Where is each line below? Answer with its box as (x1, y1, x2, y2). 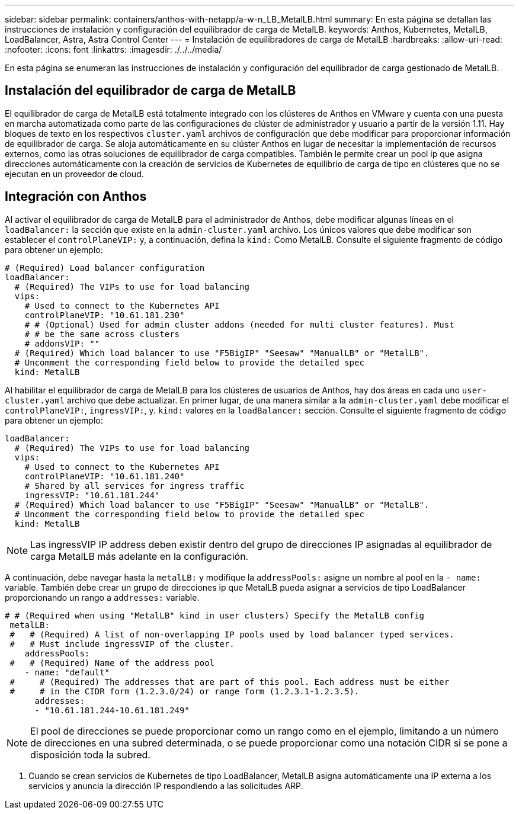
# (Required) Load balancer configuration (5, 262, 205, 273)
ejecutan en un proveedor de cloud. (5, 168, 144, 179)
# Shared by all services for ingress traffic (24, 480, 245, 491)
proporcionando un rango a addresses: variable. (5, 592, 200, 603)
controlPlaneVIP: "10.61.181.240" (24, 471, 185, 481)
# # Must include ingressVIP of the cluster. (9, 639, 235, 649)
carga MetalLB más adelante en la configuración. (30, 550, 249, 562)
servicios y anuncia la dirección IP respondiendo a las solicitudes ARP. (28, 780, 303, 791)
